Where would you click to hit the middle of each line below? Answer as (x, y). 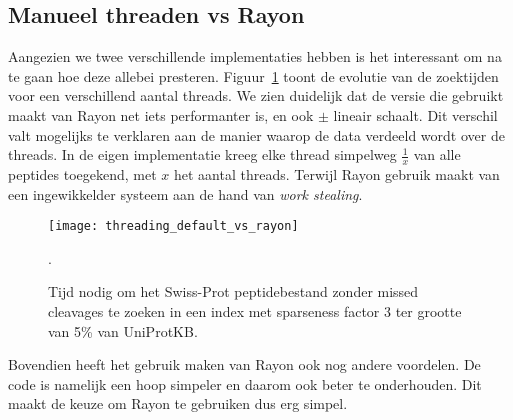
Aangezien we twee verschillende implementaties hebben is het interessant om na (255, 56)
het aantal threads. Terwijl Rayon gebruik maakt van (336, 174)
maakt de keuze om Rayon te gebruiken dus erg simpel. (178, 403)
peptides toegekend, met (82, 174)
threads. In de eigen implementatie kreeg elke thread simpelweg (202, 154)
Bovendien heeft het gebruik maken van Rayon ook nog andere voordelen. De (244, 364)
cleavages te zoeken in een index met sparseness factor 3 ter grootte (255, 311)
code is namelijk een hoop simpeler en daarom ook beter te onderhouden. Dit (245, 383)
